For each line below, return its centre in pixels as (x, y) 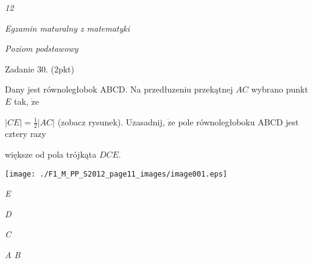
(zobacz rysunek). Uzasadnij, (111, 121)
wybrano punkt (280, 89)
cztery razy (26, 134)
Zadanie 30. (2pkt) (40, 68)
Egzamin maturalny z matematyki (68, 28)
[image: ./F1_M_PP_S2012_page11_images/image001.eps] (116, 174)
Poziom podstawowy (42, 48)
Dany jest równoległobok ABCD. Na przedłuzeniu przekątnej (119, 89)
